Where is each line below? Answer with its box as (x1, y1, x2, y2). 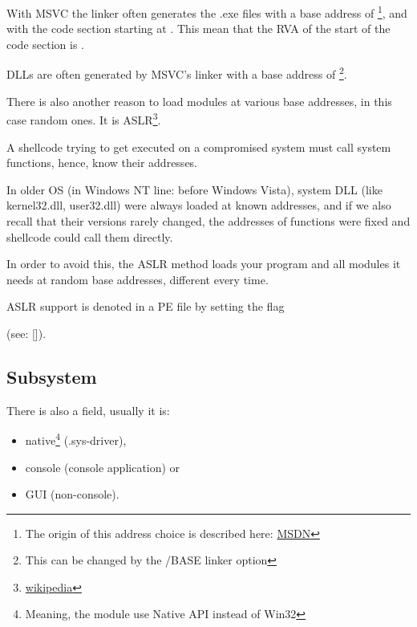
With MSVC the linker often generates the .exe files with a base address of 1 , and (6, 2, 407, 21)
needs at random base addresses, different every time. (6, 271, 269, 287)
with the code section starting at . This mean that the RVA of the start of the (6, 20, 391, 37)
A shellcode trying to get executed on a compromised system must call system (6, 138, 391, 155)
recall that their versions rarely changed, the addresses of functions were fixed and (6, 212, 411, 229)
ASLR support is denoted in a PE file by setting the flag (6, 298, 285, 315)
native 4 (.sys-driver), (25, 430, 127, 448)
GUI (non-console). (25, 486, 119, 503)
